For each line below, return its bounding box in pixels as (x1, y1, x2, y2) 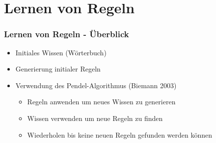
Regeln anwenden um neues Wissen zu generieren (27, 96, 176, 107)
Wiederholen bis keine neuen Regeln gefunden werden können (27, 129, 213, 140)
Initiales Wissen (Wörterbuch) (15, 47, 107, 57)
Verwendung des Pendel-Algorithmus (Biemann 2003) (15, 80, 177, 90)
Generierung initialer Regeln (15, 64, 101, 74)
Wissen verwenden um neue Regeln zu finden (27, 113, 163, 123)
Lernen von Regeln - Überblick (4, 28, 129, 40)
